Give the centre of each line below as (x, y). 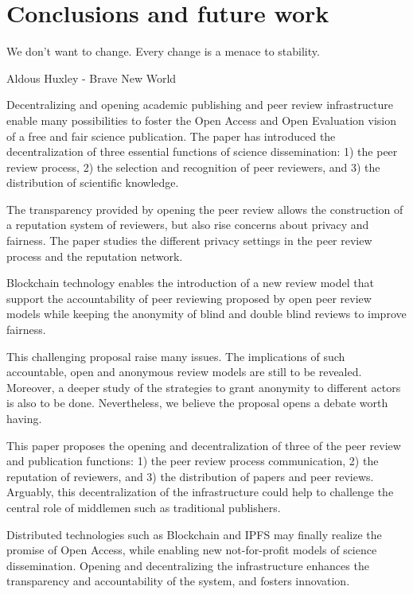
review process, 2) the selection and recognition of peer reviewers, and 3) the (193, 167)
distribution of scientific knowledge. (93, 182)
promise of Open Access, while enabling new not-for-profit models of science (192, 550)
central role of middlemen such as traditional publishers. (144, 507)
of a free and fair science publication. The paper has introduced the (171, 136)
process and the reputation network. (95, 256)
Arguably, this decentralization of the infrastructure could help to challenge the (200, 492)
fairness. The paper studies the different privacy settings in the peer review (189, 241)
